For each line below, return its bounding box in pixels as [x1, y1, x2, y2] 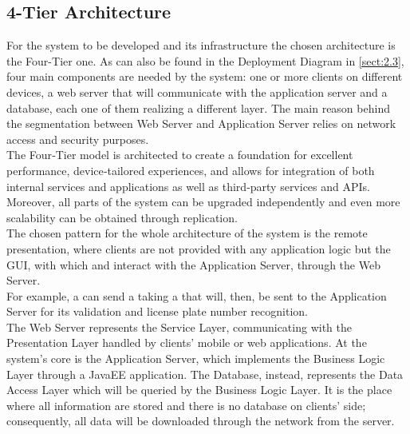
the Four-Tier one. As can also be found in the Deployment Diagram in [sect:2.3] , [6, 52, 404, 69]
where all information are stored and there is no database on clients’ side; [6, 396, 366, 413]
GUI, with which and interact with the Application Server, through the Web [6, 256, 380, 273]
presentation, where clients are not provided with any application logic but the [6, 240, 391, 257]
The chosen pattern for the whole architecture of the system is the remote [6, 225, 368, 241]
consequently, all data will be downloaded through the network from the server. [6, 412, 395, 429]
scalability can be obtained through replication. [6, 209, 238, 225]
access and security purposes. [6, 130, 149, 147]
